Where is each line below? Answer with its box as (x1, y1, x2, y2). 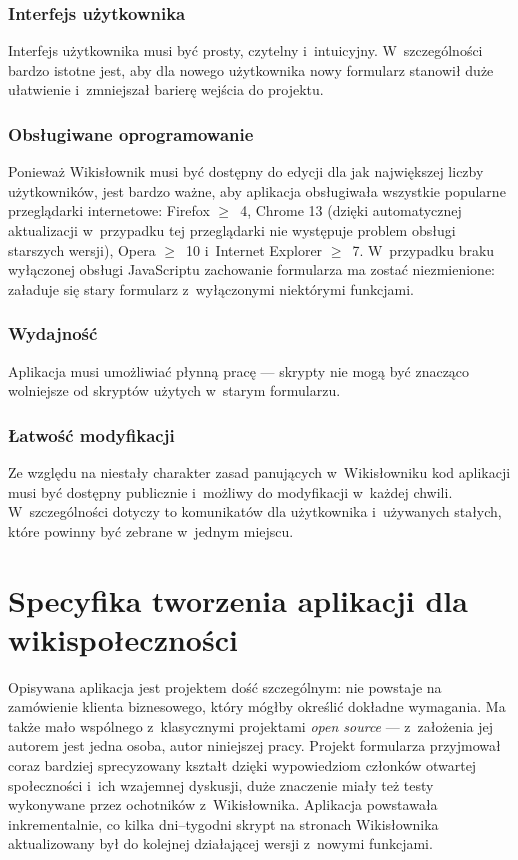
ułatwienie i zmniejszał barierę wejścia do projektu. (8, 79, 324, 100)
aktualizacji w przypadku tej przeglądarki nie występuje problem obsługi (8, 220, 456, 240)
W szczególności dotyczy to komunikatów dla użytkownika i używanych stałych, (8, 501, 502, 522)
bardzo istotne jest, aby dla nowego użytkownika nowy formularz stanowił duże (8, 59, 494, 80)
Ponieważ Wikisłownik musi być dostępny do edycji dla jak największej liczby (8, 161, 484, 182)
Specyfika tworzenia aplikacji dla (8, 579, 468, 620)
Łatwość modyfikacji (8, 422, 175, 447)
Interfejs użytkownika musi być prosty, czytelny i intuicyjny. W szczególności (8, 40, 483, 61)
